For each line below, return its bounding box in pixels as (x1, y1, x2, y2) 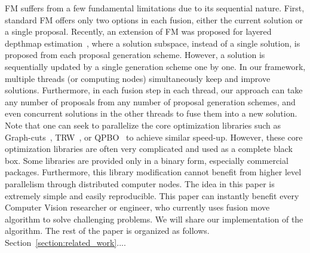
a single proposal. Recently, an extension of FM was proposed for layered (5, 25, 272, 38)
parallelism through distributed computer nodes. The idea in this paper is (5, 177, 275, 190)
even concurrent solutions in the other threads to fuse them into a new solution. (5, 107, 297, 120)
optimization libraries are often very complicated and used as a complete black (5, 142, 293, 155)
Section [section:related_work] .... (5, 236, 126, 248)
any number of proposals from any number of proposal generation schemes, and (5, 95, 296, 108)
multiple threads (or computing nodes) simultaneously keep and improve (5, 72, 271, 84)
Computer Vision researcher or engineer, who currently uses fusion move (5, 201, 270, 214)
